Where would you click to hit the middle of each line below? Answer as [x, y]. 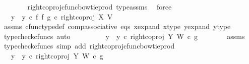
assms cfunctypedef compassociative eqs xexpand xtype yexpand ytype [117, 26]
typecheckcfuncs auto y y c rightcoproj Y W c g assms [124, 36]
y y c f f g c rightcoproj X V [62, 16]
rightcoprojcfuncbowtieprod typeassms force [100, 6]
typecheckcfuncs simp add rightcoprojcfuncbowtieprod [89, 46]
